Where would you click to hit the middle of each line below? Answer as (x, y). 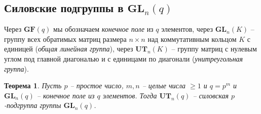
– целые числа (164, 85)
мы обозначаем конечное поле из (103, 29)
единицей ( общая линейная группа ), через (69, 49)
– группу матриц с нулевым (214, 49)
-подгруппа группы (33, 105)
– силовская (211, 95)
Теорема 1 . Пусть (33, 85)
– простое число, (97, 85)
